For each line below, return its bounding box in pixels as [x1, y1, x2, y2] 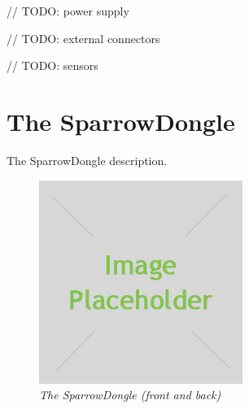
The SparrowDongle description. [7, 151, 168, 168]
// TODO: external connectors [7, 29, 160, 46]
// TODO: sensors [7, 57, 98, 74]
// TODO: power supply [7, 2, 129, 19]
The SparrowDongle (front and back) [39, 386, 221, 403]
